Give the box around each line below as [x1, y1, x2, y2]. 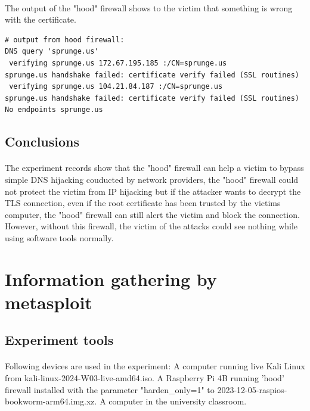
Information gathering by [5, 266, 217, 291]
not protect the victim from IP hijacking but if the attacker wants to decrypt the [5, 185, 301, 197]
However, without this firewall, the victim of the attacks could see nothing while [5, 220, 298, 232]
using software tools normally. [5, 231, 114, 244]
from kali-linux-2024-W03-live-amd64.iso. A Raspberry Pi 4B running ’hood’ [5, 372, 284, 384]
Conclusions [5, 132, 80, 151]
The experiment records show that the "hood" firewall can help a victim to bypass [5, 161, 304, 174]
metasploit [5, 289, 92, 314]
